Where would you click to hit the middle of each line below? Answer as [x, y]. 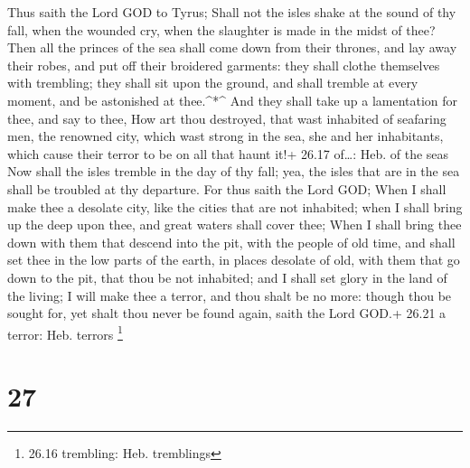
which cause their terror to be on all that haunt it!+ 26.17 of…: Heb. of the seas [228, 153]
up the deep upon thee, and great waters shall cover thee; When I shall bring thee [235, 225]
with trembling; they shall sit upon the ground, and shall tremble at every [213, 83]
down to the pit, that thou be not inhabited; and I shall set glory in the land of [227, 277]
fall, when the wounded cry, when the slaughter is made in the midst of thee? [221, 29]
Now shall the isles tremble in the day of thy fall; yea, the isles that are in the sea [234, 171]
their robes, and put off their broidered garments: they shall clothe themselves [224, 65]
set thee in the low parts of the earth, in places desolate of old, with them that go [234, 260]
